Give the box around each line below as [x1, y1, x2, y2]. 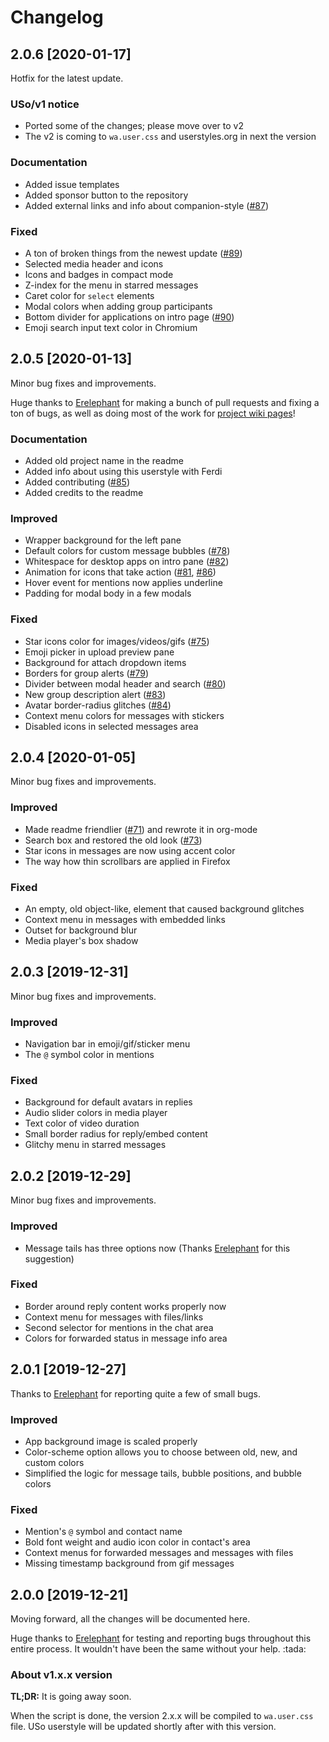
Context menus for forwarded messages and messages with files [24, 1547, 294, 1559]
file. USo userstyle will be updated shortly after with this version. [10, 1721, 277, 1733]
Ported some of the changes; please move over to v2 [24, 120, 244, 132]
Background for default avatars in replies [24, 1096, 193, 1108]
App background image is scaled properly [24, 1435, 198, 1447]
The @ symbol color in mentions [24, 1049, 155, 1061]
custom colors [24, 1456, 85, 1468]
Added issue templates [24, 178, 120, 190]
